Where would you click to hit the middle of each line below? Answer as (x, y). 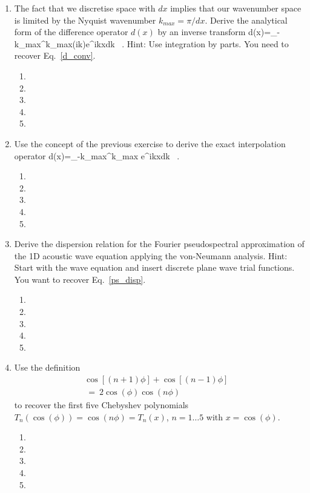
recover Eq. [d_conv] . (55, 55)
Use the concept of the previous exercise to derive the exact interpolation (150, 143)
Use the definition (47, 367)
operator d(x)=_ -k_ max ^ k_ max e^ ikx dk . (97, 155)
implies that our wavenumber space (236, 8)
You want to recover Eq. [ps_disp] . (80, 279)
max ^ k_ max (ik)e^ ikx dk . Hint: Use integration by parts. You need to (157, 43)
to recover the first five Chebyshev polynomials (101, 405)
